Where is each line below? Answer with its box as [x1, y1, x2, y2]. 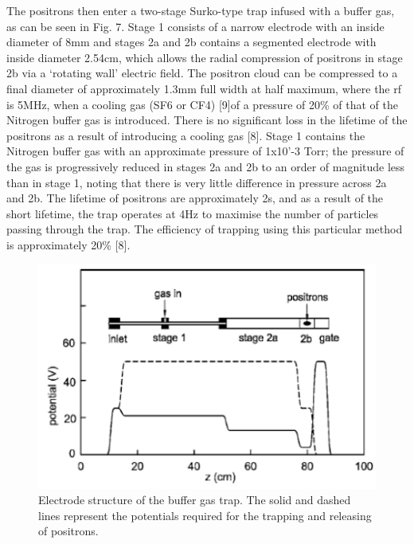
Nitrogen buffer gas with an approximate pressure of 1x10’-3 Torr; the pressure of [6, 143, 404, 159]
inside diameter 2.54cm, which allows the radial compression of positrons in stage [6, 49, 403, 65]
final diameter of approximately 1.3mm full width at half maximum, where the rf [6, 80, 402, 96]
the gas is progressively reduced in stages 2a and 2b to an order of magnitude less [6, 158, 405, 174]
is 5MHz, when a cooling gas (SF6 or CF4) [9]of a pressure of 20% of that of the [6, 96, 398, 112]
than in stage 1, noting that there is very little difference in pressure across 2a [6, 174, 387, 190]
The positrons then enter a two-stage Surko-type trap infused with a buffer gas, [6, 2, 395, 18]
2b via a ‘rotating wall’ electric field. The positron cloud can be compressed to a [6, 65, 398, 81]
